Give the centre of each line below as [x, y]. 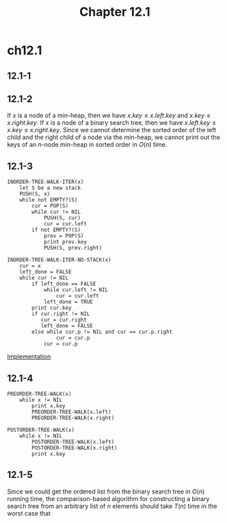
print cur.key [52, 308]
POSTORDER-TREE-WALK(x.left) [73, 442]
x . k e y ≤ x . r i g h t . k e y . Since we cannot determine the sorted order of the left [112, 130]
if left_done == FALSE [64, 284]
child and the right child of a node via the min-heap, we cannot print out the [114, 137]
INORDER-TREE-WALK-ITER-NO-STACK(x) [59, 260]
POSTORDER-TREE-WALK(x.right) [75, 448]
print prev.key [65, 242]
